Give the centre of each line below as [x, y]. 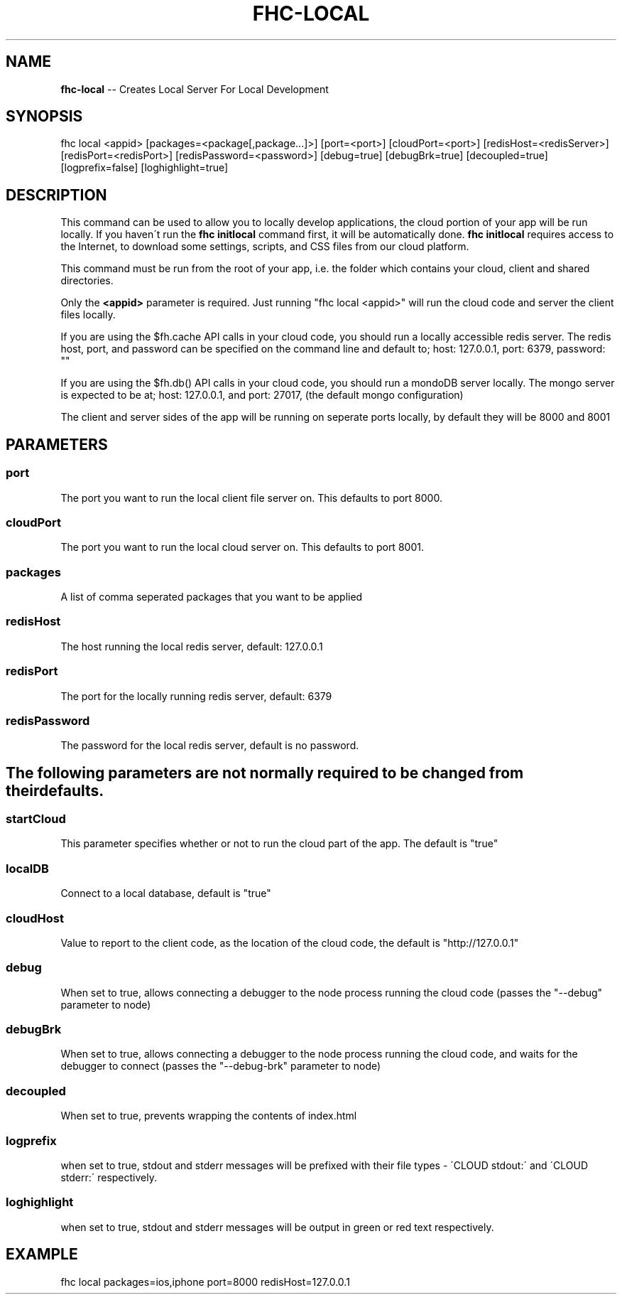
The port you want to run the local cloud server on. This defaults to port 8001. [242, 547]
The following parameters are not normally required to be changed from [265, 773]
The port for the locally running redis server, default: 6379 [196, 696]
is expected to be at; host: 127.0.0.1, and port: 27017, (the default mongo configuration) [262, 395]
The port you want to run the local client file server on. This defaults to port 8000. [251, 498]
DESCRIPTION [56, 195]
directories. [87, 281]
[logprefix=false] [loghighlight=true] [144, 168]
